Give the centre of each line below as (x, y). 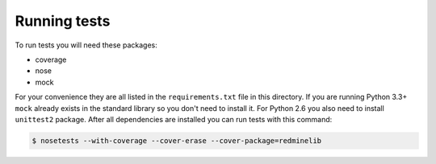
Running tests (63, 21)
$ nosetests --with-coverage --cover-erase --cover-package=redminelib (177, 140)
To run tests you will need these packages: (86, 45)
